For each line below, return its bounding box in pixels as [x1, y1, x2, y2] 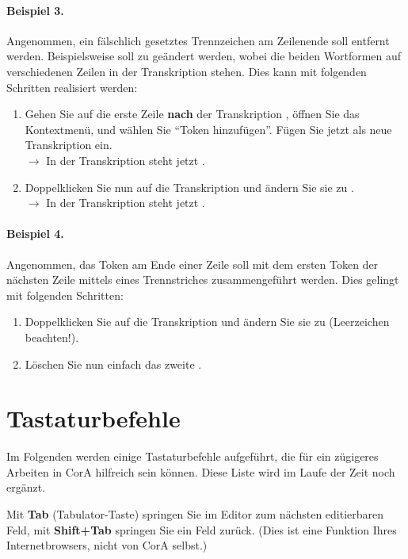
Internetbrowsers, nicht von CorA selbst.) [6, 537, 208, 553]
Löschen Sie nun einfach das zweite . [25, 355, 202, 372]
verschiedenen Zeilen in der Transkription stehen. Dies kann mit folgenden [6, 63, 367, 79]
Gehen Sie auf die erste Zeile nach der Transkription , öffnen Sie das [25, 105, 360, 122]
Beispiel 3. [6, 2, 64, 18]
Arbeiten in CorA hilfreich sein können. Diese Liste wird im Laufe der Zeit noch [6, 463, 395, 480]
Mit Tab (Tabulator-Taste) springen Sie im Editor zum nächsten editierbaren [6, 506, 384, 522]
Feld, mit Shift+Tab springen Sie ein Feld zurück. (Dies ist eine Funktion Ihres [6, 521, 397, 538]
